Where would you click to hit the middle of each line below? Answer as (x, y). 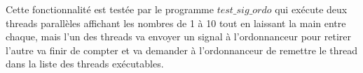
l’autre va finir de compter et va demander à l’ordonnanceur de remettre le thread (182, 50)
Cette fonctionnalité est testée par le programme (110, 9)
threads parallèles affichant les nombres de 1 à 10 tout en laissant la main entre (176, 23)
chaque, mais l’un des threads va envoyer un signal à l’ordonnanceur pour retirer (178, 36)
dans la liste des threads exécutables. (85, 64)
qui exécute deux (311, 9)
